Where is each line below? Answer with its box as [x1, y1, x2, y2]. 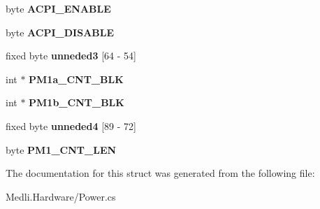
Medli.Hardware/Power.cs [6, 189, 116, 203]
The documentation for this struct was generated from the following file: [6, 166, 315, 180]
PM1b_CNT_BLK [29, 95, 124, 110]
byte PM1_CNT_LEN [6, 142, 117, 157]
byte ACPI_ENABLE [6, 1, 111, 15]
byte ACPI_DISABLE [6, 24, 115, 39]
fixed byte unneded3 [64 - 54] [6, 48, 136, 63]
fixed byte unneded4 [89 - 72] [6, 118, 136, 133]
